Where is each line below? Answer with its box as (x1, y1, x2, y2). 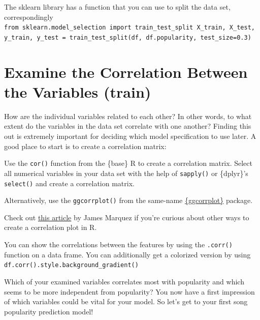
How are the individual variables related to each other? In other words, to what (4, 110, 252, 121)
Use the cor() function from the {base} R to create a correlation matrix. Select (4, 158, 252, 168)
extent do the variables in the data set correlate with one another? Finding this (4, 121, 251, 131)
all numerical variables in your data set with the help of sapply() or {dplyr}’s (4, 167, 248, 178)
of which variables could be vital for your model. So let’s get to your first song (4, 296, 248, 307)
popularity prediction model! (4, 306, 93, 316)
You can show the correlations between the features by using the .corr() (4, 239, 233, 249)
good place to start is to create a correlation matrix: (4, 140, 167, 151)
